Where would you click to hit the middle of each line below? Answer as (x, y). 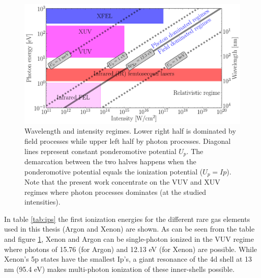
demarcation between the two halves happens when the (110, 161)
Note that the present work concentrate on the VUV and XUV (122, 182)
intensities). (42, 202)
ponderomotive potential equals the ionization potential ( (114, 171)
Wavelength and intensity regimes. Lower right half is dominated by (130, 131)
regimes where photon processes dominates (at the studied (115, 192)
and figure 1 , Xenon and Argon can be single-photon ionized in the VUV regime (129, 239)
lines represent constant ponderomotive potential (100, 151)
